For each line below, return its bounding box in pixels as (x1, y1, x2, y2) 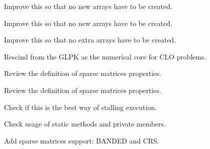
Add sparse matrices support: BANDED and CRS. (4, 135, 159, 145)
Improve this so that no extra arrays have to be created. (4, 34, 176, 45)
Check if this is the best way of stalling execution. (4, 101, 157, 112)
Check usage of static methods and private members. (4, 118, 166, 129)
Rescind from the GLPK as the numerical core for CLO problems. (4, 51, 206, 61)
